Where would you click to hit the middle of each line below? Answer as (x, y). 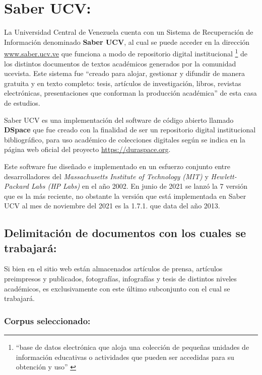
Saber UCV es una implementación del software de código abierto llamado (119, 120)
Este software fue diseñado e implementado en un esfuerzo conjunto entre (117, 166)
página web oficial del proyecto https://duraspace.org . (87, 149)
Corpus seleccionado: (47, 320)
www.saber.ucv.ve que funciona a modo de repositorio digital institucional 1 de (126, 53)
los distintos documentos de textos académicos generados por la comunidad (120, 63)
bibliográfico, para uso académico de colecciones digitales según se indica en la (125, 139)
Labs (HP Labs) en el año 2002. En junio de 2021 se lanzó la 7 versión (140, 186)
